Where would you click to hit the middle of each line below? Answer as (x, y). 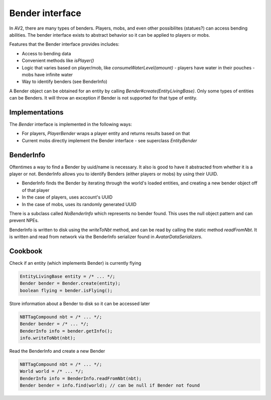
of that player (36, 190)
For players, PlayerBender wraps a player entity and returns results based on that (106, 134)
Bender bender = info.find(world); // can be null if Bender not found (110, 385)
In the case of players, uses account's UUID (67, 197)
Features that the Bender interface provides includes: (64, 44)
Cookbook (26, 251)
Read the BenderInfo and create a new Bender (57, 351)
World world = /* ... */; (52, 371)
